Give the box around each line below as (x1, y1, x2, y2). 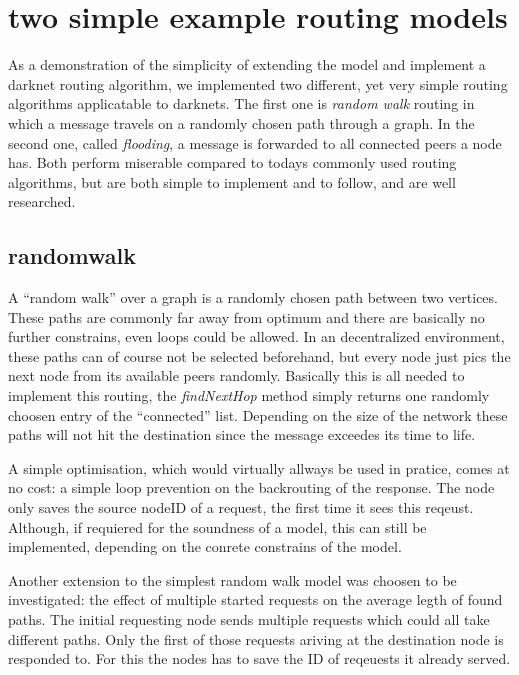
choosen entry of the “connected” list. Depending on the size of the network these (8, 404, 508, 425)
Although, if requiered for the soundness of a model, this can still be (8, 516, 427, 537)
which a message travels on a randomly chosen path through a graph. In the (8, 112, 475, 133)
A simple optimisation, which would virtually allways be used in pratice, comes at (8, 457, 510, 478)
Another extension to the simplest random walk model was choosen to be (8, 569, 457, 590)
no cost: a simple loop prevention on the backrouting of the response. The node (8, 477, 495, 498)
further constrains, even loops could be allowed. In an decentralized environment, (8, 326, 505, 347)
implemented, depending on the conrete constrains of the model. (8, 536, 402, 557)
